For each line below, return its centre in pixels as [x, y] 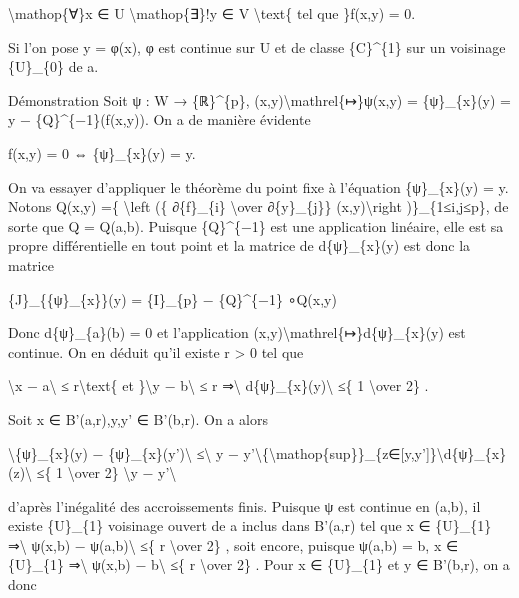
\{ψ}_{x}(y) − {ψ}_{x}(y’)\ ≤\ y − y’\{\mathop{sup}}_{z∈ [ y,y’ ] [219, 452]
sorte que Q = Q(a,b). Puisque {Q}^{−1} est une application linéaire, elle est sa [256, 225]
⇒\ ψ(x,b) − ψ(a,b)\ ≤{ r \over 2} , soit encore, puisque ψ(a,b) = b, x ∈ [233, 544]
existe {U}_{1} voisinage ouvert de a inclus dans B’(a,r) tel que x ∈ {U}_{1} [250, 525]
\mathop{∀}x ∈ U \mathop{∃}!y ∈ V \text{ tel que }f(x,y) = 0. [212, 13]
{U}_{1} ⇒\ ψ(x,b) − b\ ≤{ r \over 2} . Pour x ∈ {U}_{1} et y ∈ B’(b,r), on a [259, 564]
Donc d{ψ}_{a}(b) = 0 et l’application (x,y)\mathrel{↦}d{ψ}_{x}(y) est [237, 332]
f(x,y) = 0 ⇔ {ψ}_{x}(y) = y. [102, 152]
